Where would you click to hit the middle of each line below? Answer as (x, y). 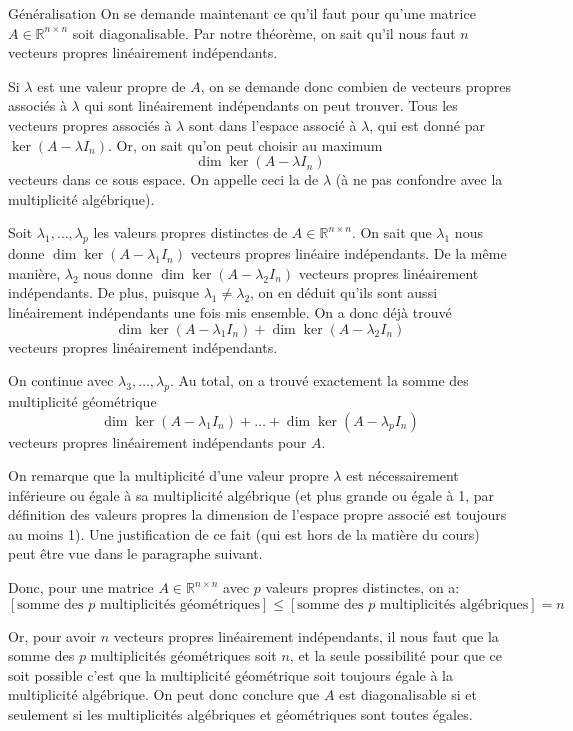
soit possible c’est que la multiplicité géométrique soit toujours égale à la (231, 674)
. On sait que (391, 232)
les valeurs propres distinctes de (190, 232)
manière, (34, 272)
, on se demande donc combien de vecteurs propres (355, 85)
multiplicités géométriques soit (183, 655)
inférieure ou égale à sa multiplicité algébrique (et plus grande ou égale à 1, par (251, 494)
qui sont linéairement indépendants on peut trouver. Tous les (271, 105)
